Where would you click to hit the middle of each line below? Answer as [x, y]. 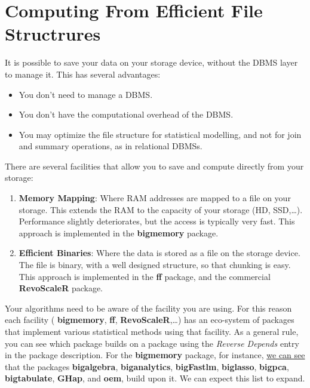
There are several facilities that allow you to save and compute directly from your [154, 166]
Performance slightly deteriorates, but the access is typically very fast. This [157, 221]
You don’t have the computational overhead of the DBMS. [126, 114]
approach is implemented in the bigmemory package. [119, 233]
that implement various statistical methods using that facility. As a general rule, [152, 331]
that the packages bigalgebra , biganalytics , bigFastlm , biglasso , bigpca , [147, 366]
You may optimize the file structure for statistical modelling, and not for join [160, 134]
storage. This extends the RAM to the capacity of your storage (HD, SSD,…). [161, 209]
